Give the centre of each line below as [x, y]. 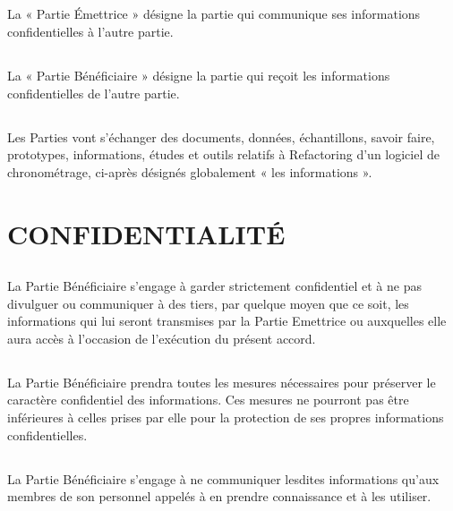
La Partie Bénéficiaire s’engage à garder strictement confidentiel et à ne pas [214, 286]
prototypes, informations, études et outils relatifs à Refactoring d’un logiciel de [223, 154]
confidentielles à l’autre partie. [90, 31]
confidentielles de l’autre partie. [94, 93]
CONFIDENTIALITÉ [146, 233]
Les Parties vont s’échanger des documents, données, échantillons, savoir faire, [221, 136]
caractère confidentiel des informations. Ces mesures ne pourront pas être [208, 400]
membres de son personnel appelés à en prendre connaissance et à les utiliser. [219, 496]
